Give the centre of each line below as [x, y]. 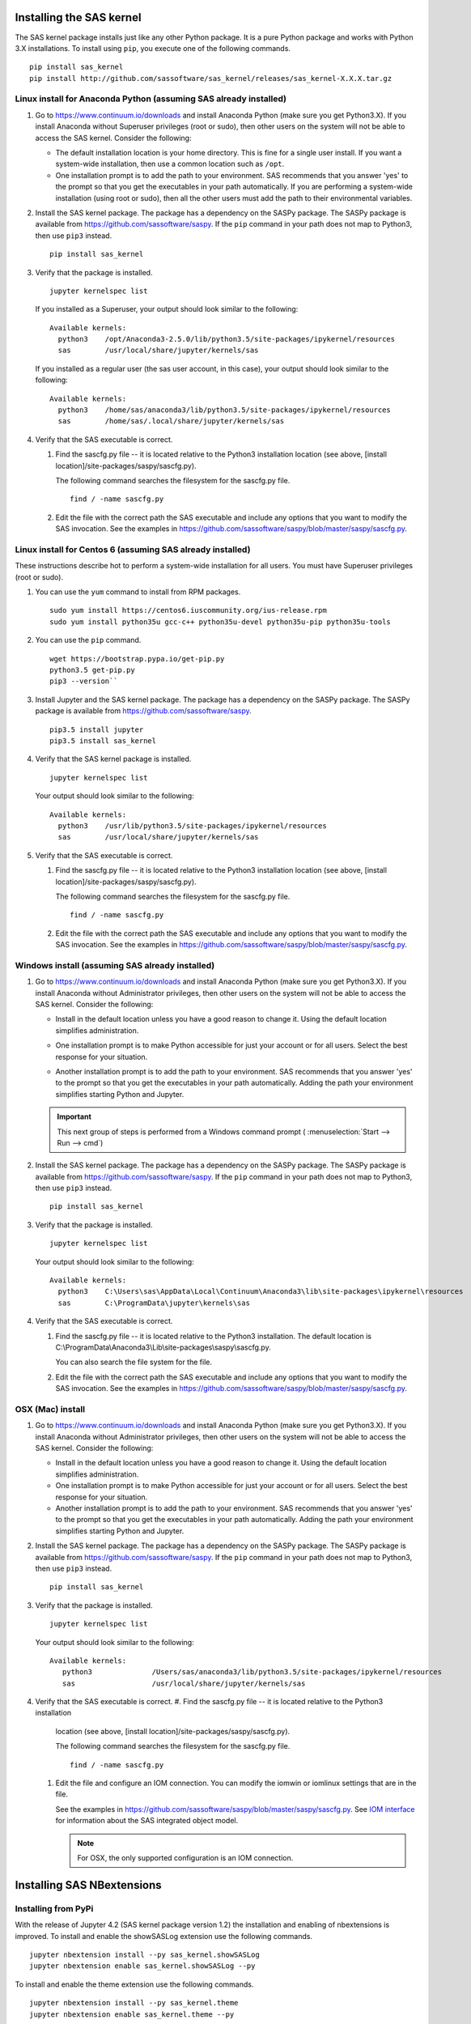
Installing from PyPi [54, 1908]
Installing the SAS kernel [78, 17]
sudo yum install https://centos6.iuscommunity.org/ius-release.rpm [188, 610]
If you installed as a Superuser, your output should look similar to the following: [167, 309]
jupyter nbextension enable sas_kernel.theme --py [132, 2014]
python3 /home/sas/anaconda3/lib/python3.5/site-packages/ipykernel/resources [225, 410]
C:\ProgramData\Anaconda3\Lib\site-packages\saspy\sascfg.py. [163, 1347]
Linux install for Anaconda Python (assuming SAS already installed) [151, 99]
